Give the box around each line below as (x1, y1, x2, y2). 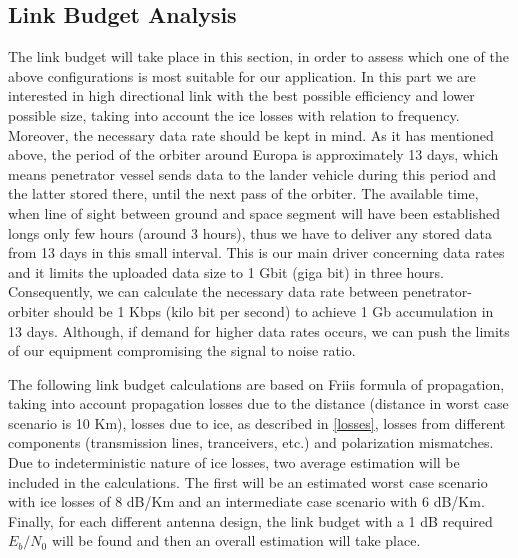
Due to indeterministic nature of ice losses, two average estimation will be (8, 452, 460, 473)
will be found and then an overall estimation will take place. (51, 530, 421, 551)
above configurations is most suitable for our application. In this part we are (8, 65, 476, 86)
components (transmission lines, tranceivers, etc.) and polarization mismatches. (8, 432, 494, 453)
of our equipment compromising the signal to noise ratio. (8, 340, 356, 361)
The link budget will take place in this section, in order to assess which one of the (8, 46, 510, 67)
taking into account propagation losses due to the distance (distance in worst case (8, 393, 509, 414)
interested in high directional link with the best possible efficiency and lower (8, 85, 475, 106)
